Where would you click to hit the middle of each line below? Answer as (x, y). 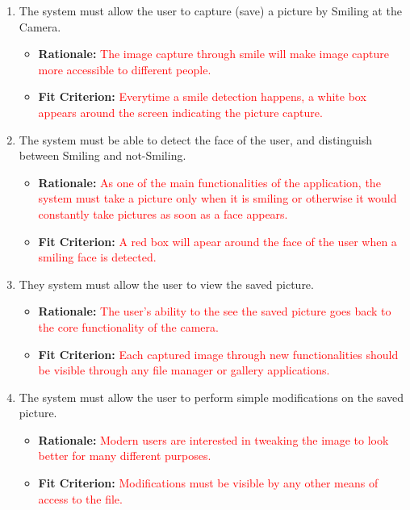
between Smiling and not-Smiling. (102, 155)
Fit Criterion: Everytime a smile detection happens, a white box (202, 96)
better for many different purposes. (125, 456)
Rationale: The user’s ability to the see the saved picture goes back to (215, 311)
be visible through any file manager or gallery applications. (184, 370)
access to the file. (80, 498)
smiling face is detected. (97, 257)
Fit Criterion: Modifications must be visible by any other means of (208, 483)
